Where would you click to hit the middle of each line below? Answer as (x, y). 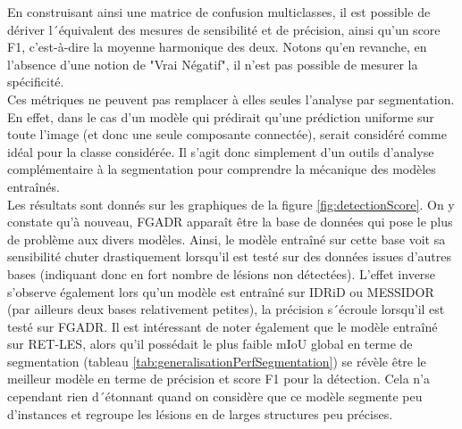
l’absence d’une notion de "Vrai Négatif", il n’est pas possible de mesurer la (213, 64)
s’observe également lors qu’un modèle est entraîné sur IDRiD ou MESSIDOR (221, 291)
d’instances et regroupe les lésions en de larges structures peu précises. (200, 413)
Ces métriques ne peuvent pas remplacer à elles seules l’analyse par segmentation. (231, 99)
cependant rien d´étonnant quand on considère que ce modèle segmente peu (215, 396)
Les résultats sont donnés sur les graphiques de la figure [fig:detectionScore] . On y (231, 204)
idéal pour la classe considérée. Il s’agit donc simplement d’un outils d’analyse (221, 151)
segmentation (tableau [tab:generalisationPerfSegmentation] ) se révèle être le (217, 361)
